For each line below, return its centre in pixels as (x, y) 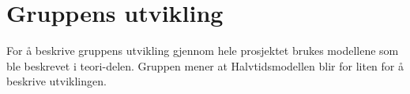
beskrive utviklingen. (56, 81)
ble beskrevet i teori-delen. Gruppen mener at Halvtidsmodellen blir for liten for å (205, 65)
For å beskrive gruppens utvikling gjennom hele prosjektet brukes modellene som (203, 51)
